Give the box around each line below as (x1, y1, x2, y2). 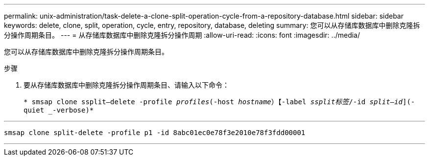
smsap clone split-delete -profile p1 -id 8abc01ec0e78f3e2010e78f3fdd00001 (4, 129, 306, 137)
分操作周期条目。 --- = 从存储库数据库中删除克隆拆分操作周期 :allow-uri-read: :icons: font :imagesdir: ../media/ (4, 31, 360, 39)
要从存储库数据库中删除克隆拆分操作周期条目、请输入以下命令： (24, 81, 229, 89)
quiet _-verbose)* (24, 106, 94, 114)
